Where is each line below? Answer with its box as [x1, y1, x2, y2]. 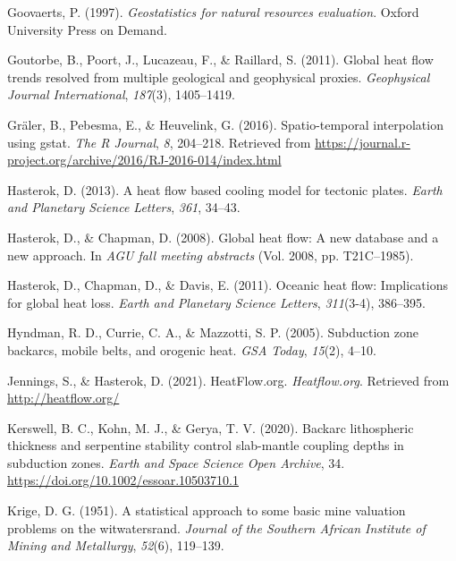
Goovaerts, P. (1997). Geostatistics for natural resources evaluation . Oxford [7, 3, 419, 21]
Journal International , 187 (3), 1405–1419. [7, 85, 235, 104]
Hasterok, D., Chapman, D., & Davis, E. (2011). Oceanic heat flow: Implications [7, 276, 448, 294]
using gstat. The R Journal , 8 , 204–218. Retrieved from [7, 132, 311, 151]
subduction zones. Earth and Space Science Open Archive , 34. [7, 453, 345, 472]
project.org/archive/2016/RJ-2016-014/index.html [7, 150, 282, 169]
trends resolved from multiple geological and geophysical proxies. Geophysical [7, 67, 430, 86]
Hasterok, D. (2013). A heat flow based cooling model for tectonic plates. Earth [7, 180, 443, 199]
